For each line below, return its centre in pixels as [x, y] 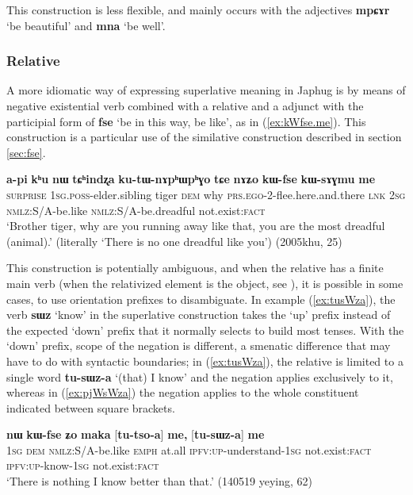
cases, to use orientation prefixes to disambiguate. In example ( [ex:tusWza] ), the [201, 299]
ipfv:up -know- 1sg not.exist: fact [83, 465]
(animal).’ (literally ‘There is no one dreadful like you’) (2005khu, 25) [174, 241]
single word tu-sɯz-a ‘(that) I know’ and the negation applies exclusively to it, [200, 376]
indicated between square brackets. [91, 407]
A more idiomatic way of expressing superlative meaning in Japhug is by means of [206, 90]
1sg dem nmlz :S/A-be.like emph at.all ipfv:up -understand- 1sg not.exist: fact [189, 449]
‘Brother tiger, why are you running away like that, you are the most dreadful [196, 226]
